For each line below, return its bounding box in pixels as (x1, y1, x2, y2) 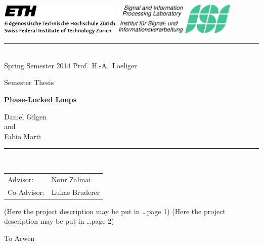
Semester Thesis (4, 77, 54, 88)
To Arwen (4, 232, 35, 243)
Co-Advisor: (8, 186, 45, 197)
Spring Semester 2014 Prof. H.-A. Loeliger (4, 60, 137, 70)
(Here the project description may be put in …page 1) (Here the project (4, 206, 226, 216)
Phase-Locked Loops (4, 94, 77, 104)
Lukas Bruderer (51, 186, 100, 197)
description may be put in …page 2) (4, 216, 114, 226)
